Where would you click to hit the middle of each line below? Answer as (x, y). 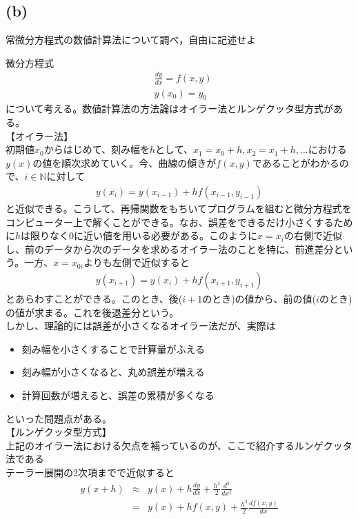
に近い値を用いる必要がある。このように (166, 235)
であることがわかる (296, 162)
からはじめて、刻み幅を (97, 149)
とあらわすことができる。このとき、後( (94, 298)
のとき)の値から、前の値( (259, 298)
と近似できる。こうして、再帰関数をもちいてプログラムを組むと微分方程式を (179, 208)
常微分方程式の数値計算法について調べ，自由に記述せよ (131, 40)
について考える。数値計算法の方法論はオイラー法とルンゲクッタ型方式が (169, 109)
